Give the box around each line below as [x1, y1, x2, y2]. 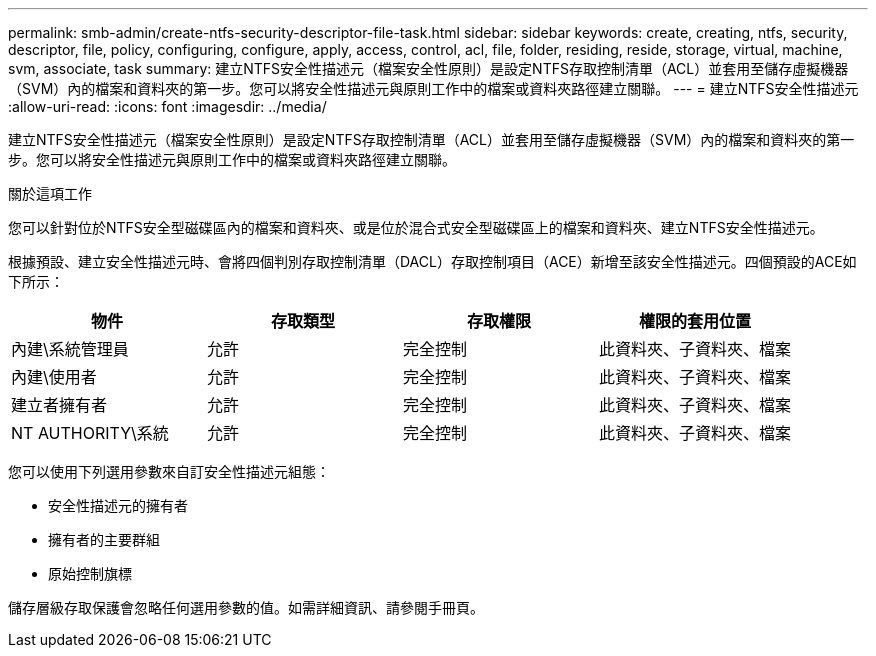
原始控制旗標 [48, 565, 132, 582]
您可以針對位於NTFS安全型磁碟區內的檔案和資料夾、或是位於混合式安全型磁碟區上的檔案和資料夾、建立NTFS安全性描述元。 [8, 219, 824, 236]
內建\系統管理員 [11, 339, 129, 359]
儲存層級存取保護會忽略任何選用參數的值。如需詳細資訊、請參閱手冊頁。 [8, 599, 484, 616]
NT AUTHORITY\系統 [11, 423, 169, 443]
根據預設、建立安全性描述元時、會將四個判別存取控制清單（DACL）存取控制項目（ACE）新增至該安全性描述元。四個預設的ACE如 [8, 253, 857, 270]
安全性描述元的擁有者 [48, 497, 188, 514]
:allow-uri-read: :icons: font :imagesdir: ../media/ [8, 98, 327, 115]
